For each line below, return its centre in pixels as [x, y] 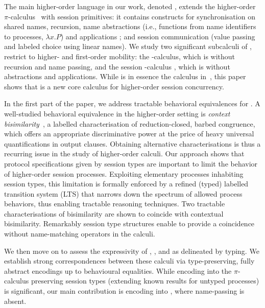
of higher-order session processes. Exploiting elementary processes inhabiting [124, 173]
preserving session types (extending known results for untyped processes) [145, 281]
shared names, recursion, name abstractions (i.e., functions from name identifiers [130, 26]
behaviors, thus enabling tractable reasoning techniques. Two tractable [115, 204]
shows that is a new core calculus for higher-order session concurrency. [114, 86]
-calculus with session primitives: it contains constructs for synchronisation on [131, 16]
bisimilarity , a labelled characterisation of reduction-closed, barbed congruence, [130, 123]
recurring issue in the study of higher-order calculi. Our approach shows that [124, 153]
